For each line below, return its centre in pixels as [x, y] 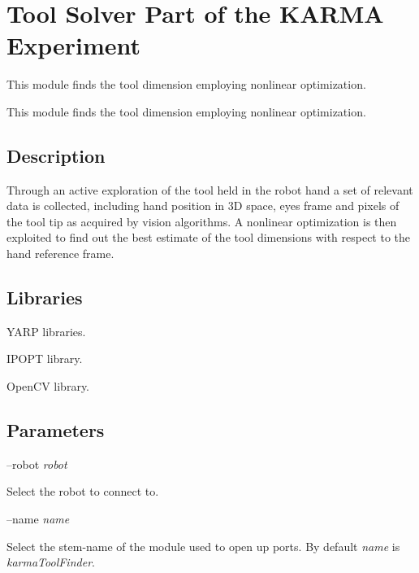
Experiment [74, 45]
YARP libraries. [46, 331]
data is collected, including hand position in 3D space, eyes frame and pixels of [203, 206]
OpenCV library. [48, 386]
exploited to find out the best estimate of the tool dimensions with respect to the [209, 237]
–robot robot [37, 464]
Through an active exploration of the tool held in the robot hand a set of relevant [210, 189]
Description [56, 155]
